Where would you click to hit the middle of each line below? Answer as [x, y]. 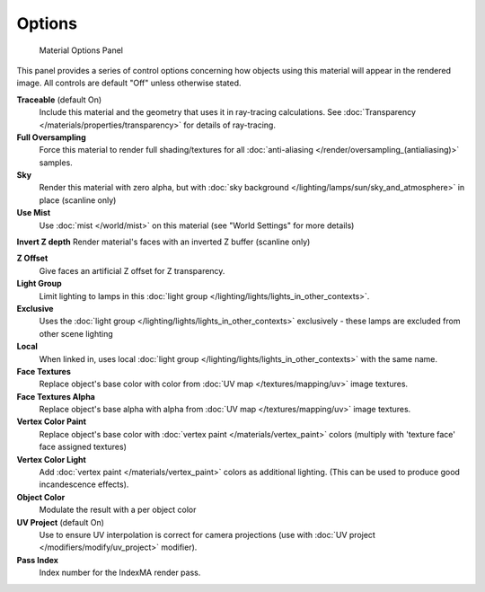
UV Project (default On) [61, 522]
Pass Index [37, 560]
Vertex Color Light [52, 459]
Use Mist [34, 213]
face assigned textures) [83, 447]
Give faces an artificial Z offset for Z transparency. [132, 270]
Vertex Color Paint [52, 421]
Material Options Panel [81, 50]
